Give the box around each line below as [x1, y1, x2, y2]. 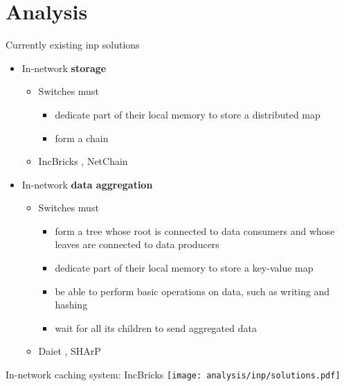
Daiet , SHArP [38, 344, 101, 358]
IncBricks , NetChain [38, 154, 128, 168]
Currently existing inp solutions [6, 37, 140, 52]
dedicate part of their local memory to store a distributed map [55, 107, 320, 121]
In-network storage [21, 60, 107, 75]
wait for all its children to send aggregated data [55, 320, 257, 335]
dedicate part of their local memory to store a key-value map [55, 261, 314, 275]
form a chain [55, 130, 109, 145]
